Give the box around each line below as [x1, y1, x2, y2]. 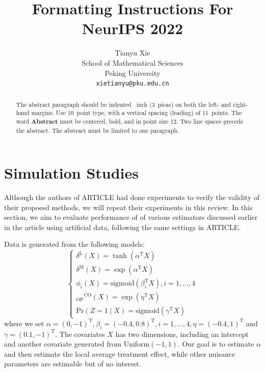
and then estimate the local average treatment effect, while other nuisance [4, 348, 235, 359]
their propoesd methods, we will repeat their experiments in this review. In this [4, 202, 253, 212]
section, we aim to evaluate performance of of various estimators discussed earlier [4, 212, 258, 222]
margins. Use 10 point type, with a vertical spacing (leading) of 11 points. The [31, 108, 242, 117]
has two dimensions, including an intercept [115, 328, 249, 339]
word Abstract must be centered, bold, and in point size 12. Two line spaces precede [16, 117, 244, 126]
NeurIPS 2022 [82, 18, 183, 39]
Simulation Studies [4, 162, 139, 183]
